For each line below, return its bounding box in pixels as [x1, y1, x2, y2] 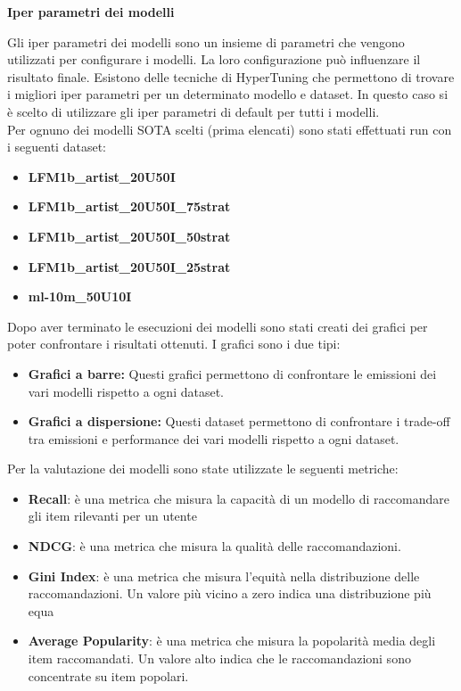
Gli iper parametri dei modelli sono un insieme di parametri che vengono [7, 32, 405, 51]
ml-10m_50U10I [28, 287, 132, 306]
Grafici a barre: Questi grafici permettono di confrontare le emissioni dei [28, 364, 437, 383]
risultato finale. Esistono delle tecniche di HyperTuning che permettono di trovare [7, 67, 455, 86]
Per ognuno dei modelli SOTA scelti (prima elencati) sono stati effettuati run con [7, 119, 452, 138]
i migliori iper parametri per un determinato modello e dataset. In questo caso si [7, 85, 449, 103]
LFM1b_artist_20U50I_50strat [28, 226, 231, 245]
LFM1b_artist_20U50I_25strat [28, 257, 231, 276]
